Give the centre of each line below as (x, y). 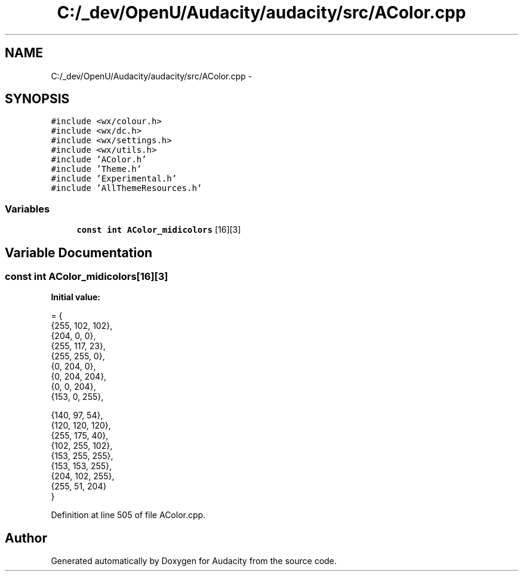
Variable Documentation (79, 252)
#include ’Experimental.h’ (114, 179)
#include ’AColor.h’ (99, 160)
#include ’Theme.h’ (96, 169)
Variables (27, 209)
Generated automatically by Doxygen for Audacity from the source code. (194, 561)
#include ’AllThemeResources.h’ (127, 188)
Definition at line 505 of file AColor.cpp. (128, 515)
